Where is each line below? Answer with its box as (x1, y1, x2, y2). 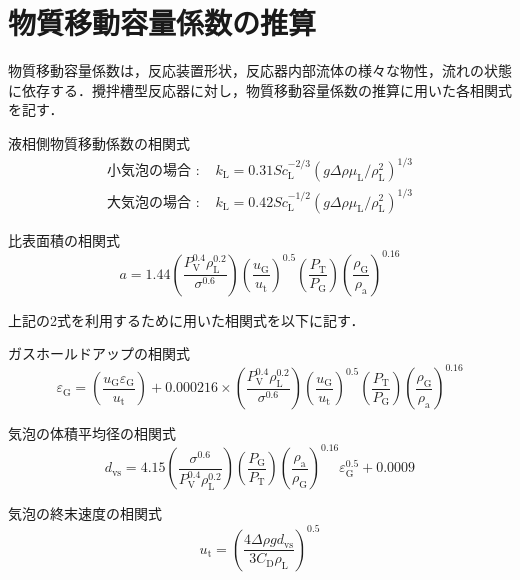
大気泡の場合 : (106, 195, 200, 210)
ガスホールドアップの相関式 (8, 343, 190, 364)
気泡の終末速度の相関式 (8, 503, 162, 524)
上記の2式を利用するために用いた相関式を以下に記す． (8, 309, 365, 330)
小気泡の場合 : (106, 164, 200, 179)
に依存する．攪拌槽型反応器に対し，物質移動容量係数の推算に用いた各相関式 (8, 79, 512, 100)
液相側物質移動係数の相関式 (8, 132, 190, 153)
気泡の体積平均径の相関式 (8, 423, 176, 444)
